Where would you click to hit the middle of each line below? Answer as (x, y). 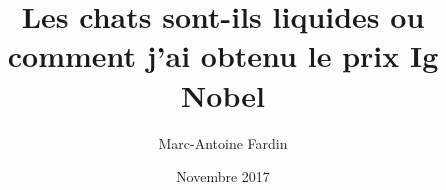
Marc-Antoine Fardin (223, 142)
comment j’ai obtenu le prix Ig (223, 55)
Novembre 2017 (223, 176)
